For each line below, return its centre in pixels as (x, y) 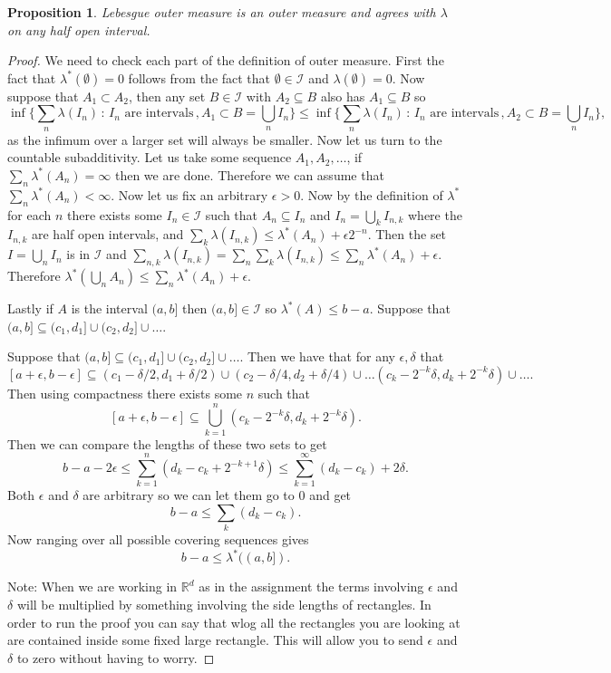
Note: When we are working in (92, 586)
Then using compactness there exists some (125, 393)
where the (435, 214)
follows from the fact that (199, 77)
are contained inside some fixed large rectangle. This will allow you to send (215, 640)
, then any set (167, 96)
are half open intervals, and (108, 234)
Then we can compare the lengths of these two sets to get (167, 443)
